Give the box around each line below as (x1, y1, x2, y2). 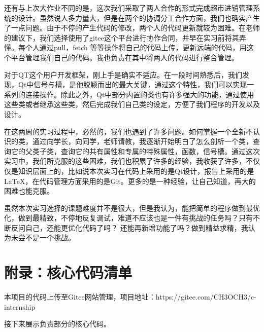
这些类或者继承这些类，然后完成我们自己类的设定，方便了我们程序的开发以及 (4, 99, 260, 109)
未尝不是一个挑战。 (11, 232, 75, 243)
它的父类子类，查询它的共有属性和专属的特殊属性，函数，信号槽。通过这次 (11, 145, 260, 156)
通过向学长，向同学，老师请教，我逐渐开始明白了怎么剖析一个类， (32, 136, 253, 146)
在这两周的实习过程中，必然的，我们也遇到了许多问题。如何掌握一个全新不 (4, 126, 253, 136)
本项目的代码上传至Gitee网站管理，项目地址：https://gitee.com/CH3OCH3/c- (4, 291, 256, 302)
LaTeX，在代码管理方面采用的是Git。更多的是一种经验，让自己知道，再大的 (4, 175, 256, 186)
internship (4, 301, 36, 312)
